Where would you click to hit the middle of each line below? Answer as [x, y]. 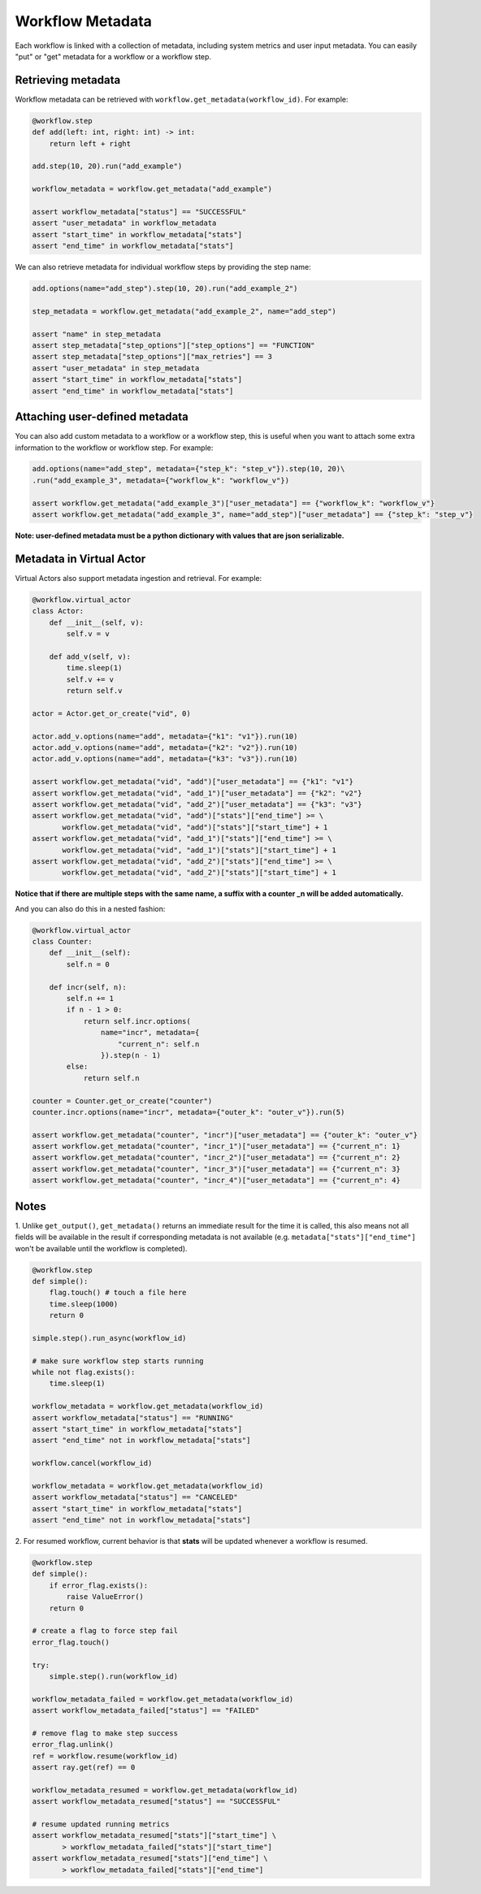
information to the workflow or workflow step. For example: [114, 448]
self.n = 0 [88, 964]
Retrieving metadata [68, 80]
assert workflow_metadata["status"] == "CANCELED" [135, 1497]
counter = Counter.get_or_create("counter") [122, 1101]
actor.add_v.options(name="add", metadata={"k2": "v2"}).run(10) [165, 748]
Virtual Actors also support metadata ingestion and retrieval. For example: [139, 578]
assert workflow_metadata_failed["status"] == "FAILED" [146, 1711]
